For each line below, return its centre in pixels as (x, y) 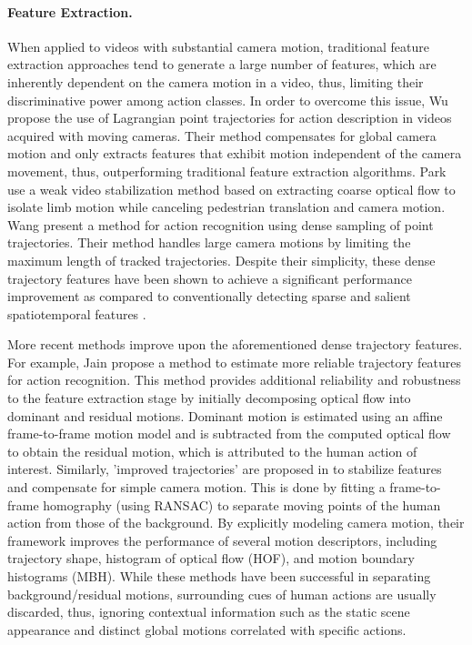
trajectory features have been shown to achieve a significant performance (210, 278)
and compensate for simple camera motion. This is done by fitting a (196, 487)
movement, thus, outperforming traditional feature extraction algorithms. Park (227, 171)
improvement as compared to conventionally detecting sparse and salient (209, 296)
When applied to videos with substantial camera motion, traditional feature (218, 46)
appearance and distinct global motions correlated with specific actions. (207, 629)
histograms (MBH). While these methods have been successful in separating (219, 576)
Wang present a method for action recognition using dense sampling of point (221, 224)
